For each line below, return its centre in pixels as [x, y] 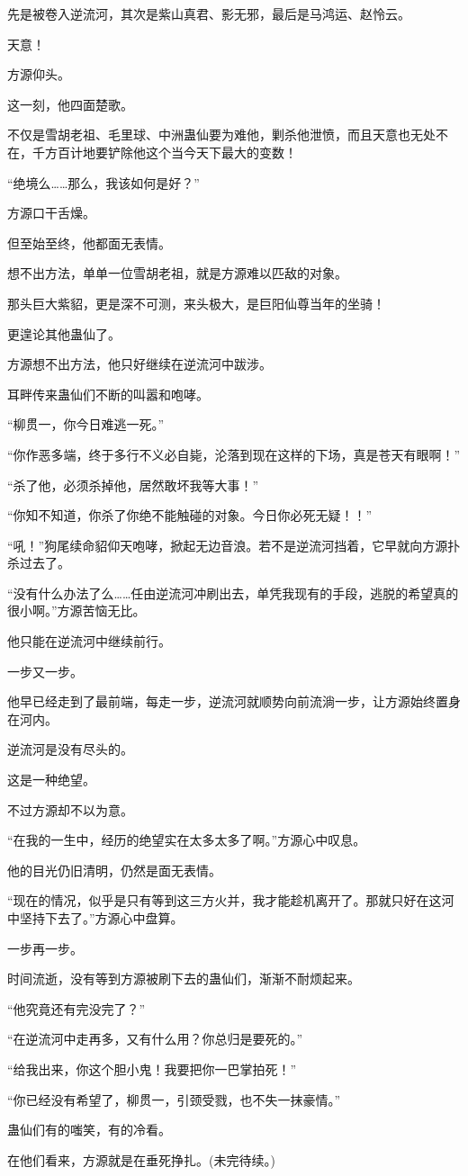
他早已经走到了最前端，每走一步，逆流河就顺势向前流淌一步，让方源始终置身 [234, 701]
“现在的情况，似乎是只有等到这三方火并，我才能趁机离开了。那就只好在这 [225, 900]
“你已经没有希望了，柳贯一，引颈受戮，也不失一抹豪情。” [174, 1099]
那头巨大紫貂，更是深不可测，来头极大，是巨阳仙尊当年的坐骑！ [196, 303]
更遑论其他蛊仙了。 [64, 333]
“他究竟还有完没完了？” [76, 1008]
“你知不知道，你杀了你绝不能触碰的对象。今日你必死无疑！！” [190, 515]
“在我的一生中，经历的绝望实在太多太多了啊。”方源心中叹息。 [187, 840]
